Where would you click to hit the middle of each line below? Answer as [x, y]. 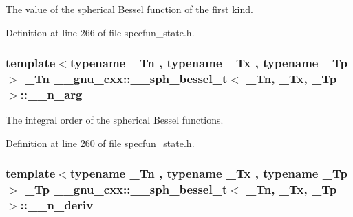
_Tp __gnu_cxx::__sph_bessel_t [126, 189]
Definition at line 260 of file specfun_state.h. [100, 142]
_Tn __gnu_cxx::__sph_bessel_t [126, 79]
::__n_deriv [57, 205]
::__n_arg [51, 94]
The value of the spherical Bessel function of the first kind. [129, 9]
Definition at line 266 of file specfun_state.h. [100, 32]
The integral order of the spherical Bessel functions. [115, 120]
